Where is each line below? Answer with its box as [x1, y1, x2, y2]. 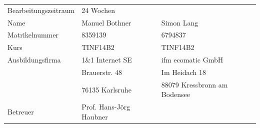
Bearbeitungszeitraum [7, 4, 75, 15]
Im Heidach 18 [161, 66, 206, 77]
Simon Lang [161, 17, 198, 27]
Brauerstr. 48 [81, 66, 122, 77]
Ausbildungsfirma [7, 54, 61, 65]
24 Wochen [81, 4, 115, 15]
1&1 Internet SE [81, 54, 132, 65]
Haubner [81, 111, 108, 121]
